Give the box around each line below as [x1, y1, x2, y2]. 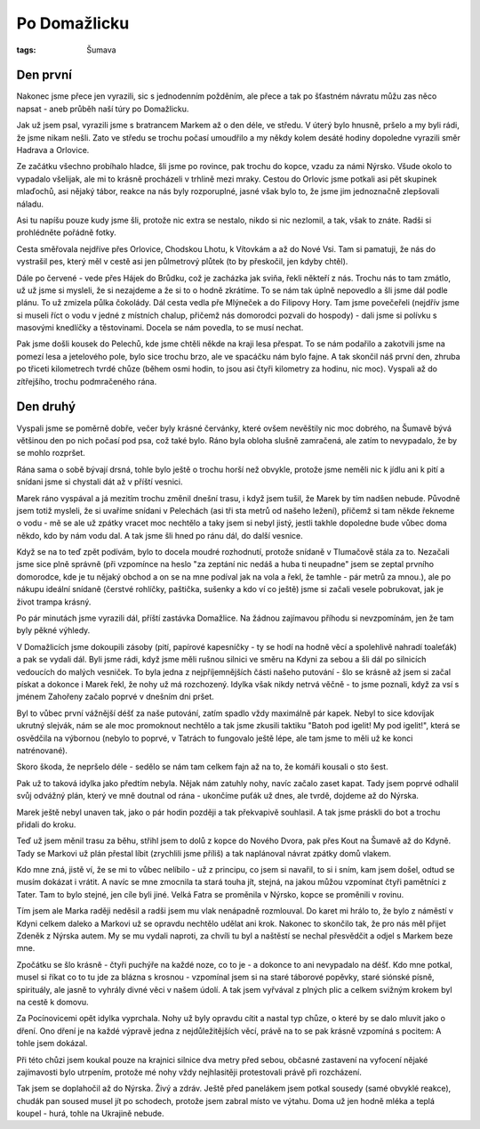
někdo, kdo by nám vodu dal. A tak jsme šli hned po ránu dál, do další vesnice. [16, 530, 303, 540]
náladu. [16, 199, 44, 209]
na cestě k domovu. [16, 996, 89, 1007]
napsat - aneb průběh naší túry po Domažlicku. [16, 103, 189, 114]
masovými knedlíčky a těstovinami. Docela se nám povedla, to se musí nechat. [16, 322, 304, 333]
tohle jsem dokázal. [16, 1038, 88, 1049]
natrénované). [16, 744, 68, 756]
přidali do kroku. [16, 819, 76, 830]
